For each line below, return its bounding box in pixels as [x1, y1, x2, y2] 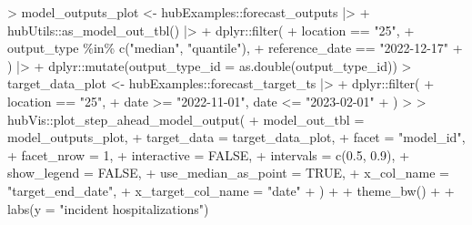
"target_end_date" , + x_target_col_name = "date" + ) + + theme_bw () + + [7, 180, 455, 199]
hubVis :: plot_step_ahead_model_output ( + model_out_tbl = [7, 109, 365, 128]
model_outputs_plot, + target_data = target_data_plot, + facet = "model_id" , [7, 128, 466, 147]
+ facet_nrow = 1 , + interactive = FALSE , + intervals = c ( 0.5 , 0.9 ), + [7, 145, 410, 164]
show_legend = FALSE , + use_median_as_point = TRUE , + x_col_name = [7, 163, 449, 182]
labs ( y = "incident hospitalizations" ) [7, 199, 209, 218]
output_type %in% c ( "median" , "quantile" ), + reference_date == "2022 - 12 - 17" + [7, 38, 463, 57]
